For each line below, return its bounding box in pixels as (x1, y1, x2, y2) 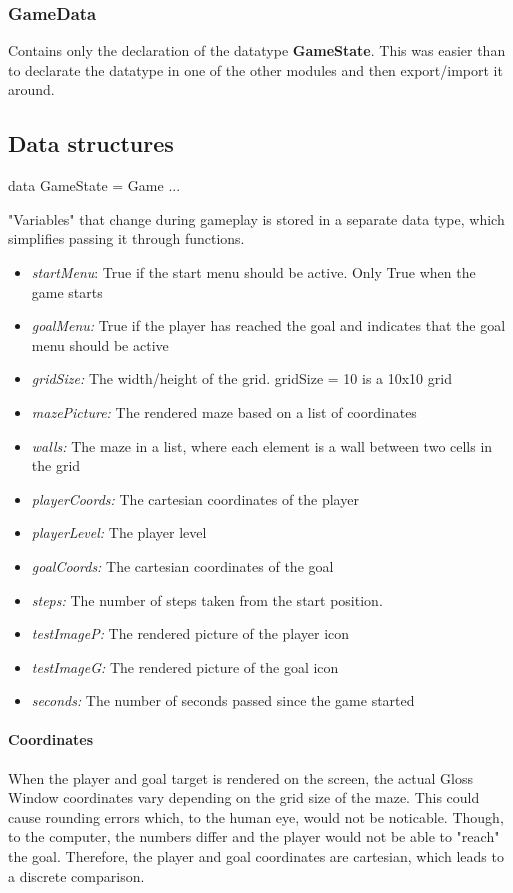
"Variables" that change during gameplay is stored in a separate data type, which (8, 208, 505, 229)
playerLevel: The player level (31, 522, 207, 543)
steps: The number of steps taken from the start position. (31, 589, 383, 610)
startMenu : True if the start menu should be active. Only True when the (31, 261, 476, 282)
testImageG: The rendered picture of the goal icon (31, 656, 339, 677)
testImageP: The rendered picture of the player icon (31, 623, 350, 644)
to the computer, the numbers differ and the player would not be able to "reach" (8, 826, 500, 847)
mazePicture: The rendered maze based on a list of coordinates (31, 401, 417, 422)
